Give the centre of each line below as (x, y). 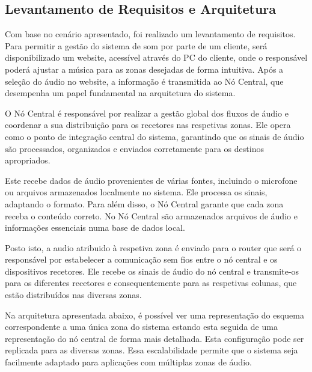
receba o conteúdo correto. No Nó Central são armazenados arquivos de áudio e (151, 215)
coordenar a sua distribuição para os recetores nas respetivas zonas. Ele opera (148, 125)
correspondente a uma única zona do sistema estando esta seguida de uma (141, 327)
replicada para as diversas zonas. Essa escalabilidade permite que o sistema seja (151, 350)
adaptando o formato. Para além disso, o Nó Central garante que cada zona (144, 203)
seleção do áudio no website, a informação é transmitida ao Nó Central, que (144, 81)
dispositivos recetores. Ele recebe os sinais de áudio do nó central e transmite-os (152, 271)
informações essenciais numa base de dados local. (95, 227)
